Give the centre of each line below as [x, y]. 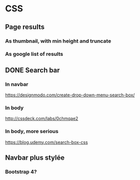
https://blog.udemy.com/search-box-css [47, 142]
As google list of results [34, 54]
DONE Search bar [33, 70]
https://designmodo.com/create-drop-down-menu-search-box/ [70, 95]
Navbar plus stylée [35, 158]
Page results [25, 27]
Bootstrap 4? [21, 172]
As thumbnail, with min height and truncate [58, 41]
